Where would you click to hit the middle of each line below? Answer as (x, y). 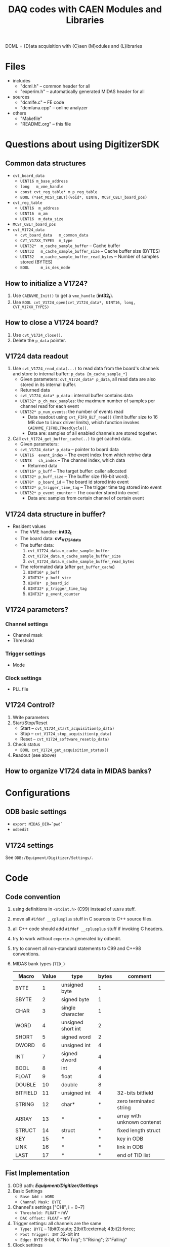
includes (22, 81)
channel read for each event (50, 406)
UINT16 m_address (39, 209)
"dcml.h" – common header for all (55, 86)
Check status (26, 744)
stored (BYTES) (36, 262)
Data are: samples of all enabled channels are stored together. (93, 433)
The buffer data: (37, 545)
